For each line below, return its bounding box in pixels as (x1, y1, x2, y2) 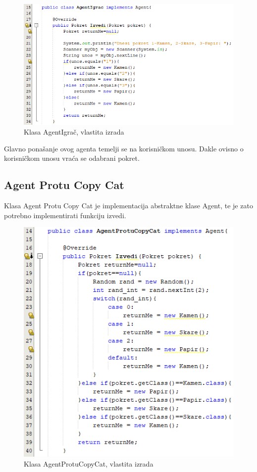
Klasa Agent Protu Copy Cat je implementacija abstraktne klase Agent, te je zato (4, 200, 253, 210)
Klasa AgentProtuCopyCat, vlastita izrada (24, 458, 154, 469)
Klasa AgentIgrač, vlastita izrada (24, 127, 124, 137)
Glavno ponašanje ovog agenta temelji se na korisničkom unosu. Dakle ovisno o (4, 143, 244, 153)
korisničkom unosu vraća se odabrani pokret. (4, 153, 140, 163)
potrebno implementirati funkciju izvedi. (4, 210, 126, 220)
